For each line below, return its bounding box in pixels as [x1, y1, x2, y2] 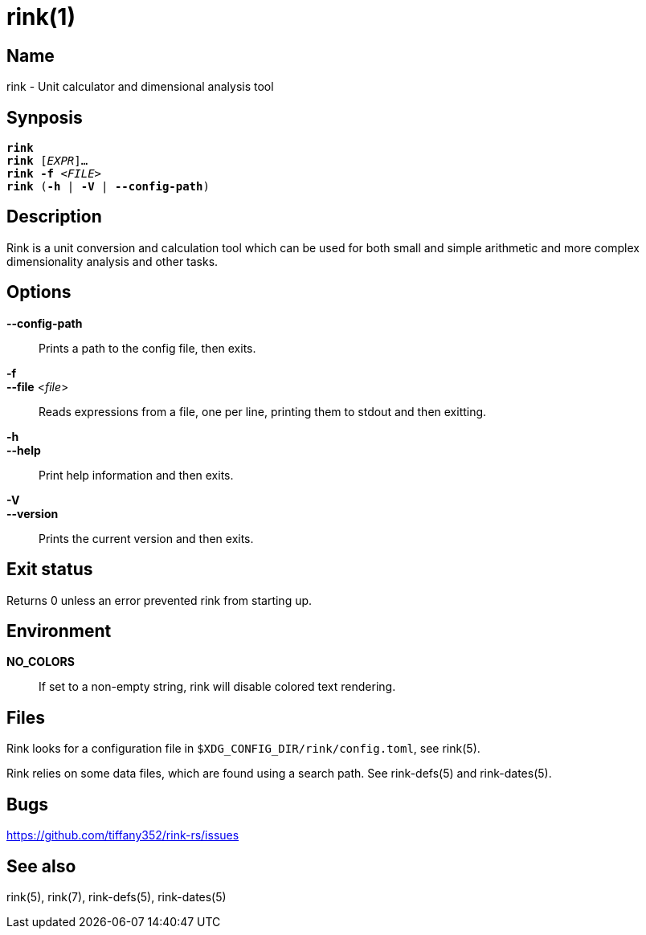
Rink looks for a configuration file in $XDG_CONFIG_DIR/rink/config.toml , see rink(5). [6, 741, 480, 756]
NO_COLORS [6, 655, 75, 669]
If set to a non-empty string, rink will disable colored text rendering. [39, 680, 396, 694]
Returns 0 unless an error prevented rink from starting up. [6, 593, 313, 607]
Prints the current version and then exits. [39, 531, 254, 545]
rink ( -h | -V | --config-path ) [6, 180, 210, 194]
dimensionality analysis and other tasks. [6, 254, 219, 268]
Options [6, 282, 72, 303]
